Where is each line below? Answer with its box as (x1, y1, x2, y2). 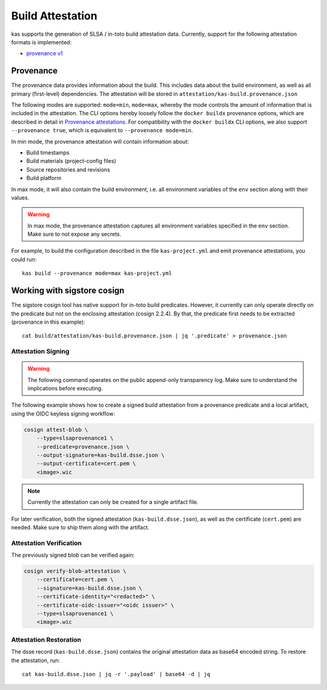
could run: (11, 255, 37, 263)
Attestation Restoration (11, 635, 82, 644)
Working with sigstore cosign (11, 286, 125, 296)
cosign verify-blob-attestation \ (24, 568, 127, 575)
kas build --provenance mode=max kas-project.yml (22, 270, 173, 277)
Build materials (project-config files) (26, 158, 116, 165)
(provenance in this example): (11, 318, 85, 326)
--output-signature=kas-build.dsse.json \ (36, 452, 165, 459)
